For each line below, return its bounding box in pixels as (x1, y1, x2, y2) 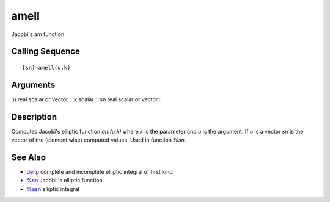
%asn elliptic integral (26, 185, 79, 192)
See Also (11, 152, 46, 162)
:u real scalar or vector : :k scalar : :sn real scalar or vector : (11, 95, 161, 103)
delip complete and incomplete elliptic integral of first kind (26, 168, 174, 176)
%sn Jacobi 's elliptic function (26, 177, 103, 184)
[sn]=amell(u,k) (22, 64, 71, 71)
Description (11, 112, 57, 122)
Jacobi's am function (11, 31, 65, 38)
